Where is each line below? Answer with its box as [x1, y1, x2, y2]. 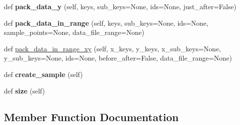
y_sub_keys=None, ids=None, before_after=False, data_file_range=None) [4, 53, 232, 63]
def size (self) [4, 85, 45, 95]
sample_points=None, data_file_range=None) [4, 27, 145, 37]
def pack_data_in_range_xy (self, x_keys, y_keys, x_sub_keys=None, [4, 43, 221, 53]
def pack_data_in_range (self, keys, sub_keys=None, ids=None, [4, 17, 208, 28]
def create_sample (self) [4, 69, 83, 79]
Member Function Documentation [4, 109, 179, 124]
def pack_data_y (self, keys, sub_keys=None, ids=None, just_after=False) [4, 1, 237, 11]
